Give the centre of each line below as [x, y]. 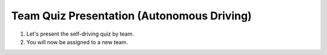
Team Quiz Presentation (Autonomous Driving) [131, 16]
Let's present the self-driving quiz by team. [80, 34]
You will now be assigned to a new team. [77, 42]
